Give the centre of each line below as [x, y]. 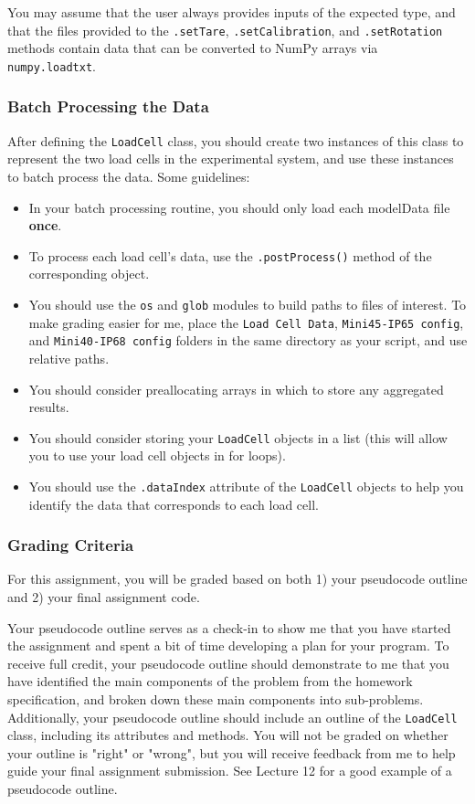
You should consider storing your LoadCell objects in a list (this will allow [238, 437]
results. [49, 407]
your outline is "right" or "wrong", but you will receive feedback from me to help [232, 752]
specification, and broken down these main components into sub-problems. [216, 699]
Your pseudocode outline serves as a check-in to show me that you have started [229, 627]
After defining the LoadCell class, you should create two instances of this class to [236, 140]
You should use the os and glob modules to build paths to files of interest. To [248, 304]
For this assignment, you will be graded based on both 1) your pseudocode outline [237, 579]
